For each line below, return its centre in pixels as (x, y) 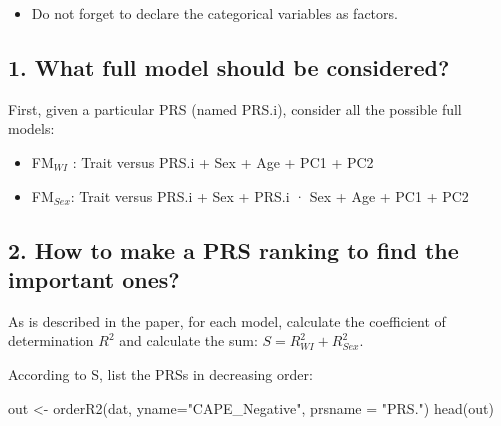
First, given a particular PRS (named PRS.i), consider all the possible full (235, 108)
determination (51, 340)
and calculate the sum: (188, 340)
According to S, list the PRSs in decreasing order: (160, 373)
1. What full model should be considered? (229, 66)
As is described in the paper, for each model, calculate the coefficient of (227, 320)
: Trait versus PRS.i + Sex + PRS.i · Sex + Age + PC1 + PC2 (269, 195)
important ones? (94, 278)
